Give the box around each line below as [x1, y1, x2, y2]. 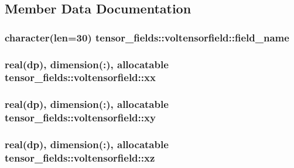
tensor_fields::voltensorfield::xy [5, 110, 156, 125]
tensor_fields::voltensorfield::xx [5, 70, 156, 85]
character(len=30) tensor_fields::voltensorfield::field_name [5, 30, 289, 44]
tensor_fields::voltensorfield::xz [5, 150, 155, 164]
